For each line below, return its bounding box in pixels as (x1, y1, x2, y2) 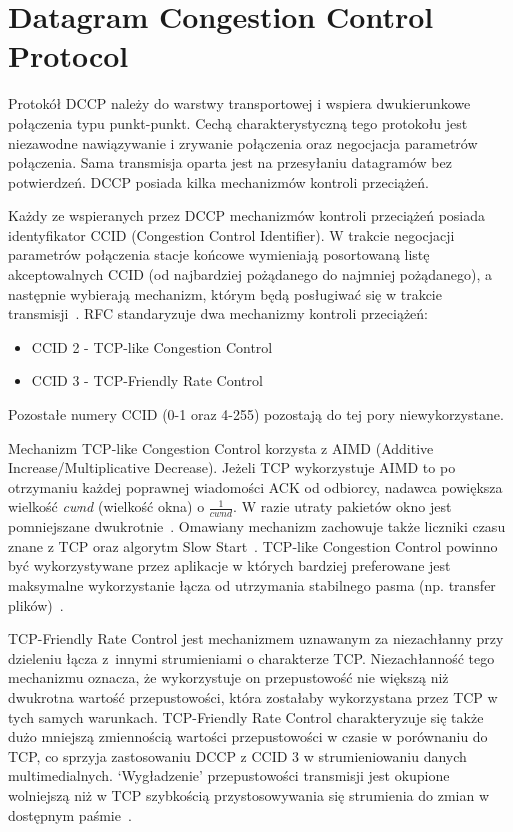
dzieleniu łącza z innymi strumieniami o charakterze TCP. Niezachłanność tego (8, 647, 495, 668)
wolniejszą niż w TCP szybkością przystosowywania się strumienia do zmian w (8, 784, 490, 805)
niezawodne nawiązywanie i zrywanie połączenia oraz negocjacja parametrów (8, 132, 478, 153)
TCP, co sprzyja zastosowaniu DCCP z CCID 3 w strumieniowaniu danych (8, 745, 467, 766)
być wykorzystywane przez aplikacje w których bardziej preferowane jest (8, 555, 451, 576)
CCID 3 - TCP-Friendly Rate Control (31, 370, 263, 391)
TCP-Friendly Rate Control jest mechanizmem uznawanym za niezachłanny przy (8, 628, 504, 649)
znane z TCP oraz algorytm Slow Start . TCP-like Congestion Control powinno (8, 535, 498, 556)
